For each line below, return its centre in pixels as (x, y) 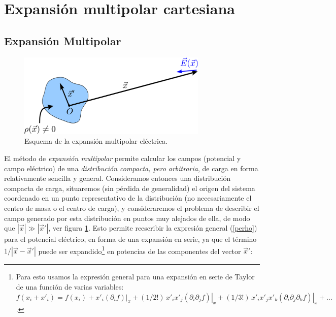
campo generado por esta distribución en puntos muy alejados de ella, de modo (127, 218)
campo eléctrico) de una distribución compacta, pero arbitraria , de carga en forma (131, 168)
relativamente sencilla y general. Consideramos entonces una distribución (117, 178)
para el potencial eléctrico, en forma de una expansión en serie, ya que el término (130, 239)
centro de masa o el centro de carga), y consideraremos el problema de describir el (132, 208)
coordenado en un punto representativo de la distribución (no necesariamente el (128, 198)
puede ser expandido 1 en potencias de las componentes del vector (140, 250)
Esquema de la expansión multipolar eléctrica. (96, 141)
